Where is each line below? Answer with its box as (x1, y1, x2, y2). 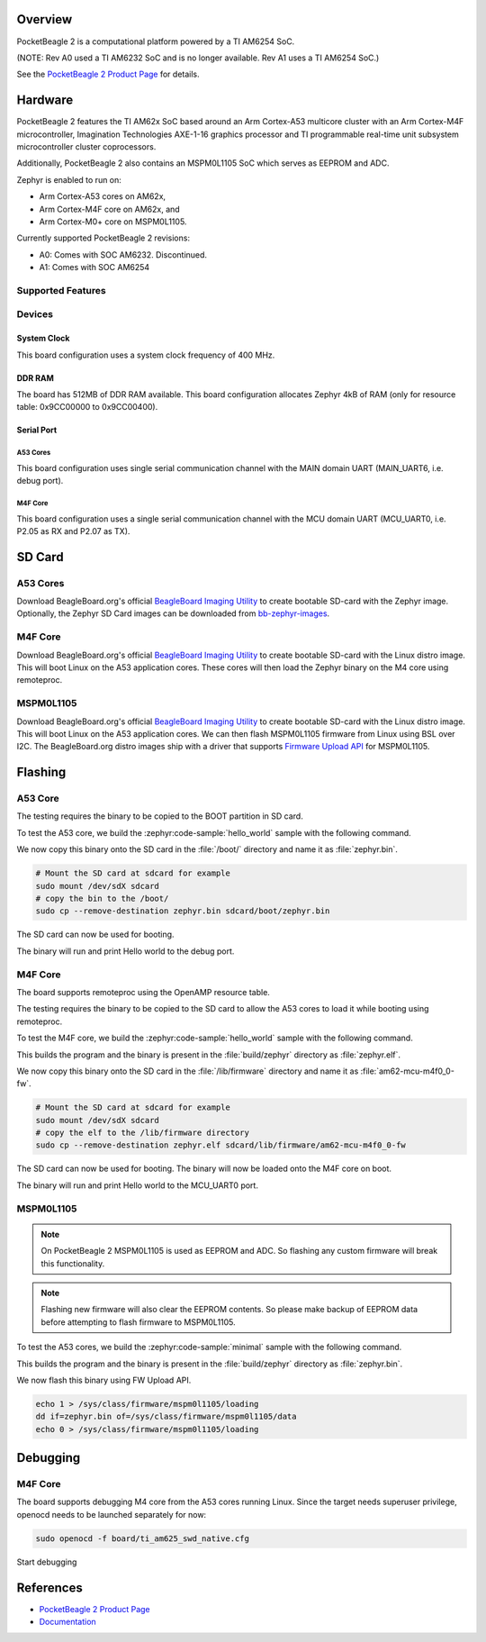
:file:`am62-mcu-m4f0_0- (360, 1066, 454, 1076)
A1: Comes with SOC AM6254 (39, 262, 150, 273)
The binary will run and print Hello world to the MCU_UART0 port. (16, 1180, 258, 1191)
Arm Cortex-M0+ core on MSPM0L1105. (39, 216, 187, 227)
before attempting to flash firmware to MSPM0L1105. (40, 1316, 236, 1328)
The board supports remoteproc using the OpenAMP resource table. (16, 986, 270, 997)
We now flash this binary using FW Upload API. (16, 1374, 192, 1385)
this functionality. (40, 1257, 105, 1269)
